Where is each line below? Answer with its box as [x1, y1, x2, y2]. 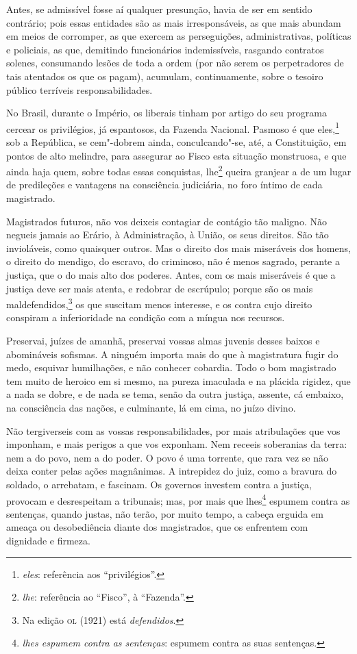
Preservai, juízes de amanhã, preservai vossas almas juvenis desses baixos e [6, 334, 320, 348]
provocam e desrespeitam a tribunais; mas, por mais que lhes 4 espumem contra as [6, 491, 350, 507]
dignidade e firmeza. [6, 533, 90, 547]
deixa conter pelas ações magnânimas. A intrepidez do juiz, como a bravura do [6, 464, 337, 478]
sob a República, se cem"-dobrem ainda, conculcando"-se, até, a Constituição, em [6, 135, 347, 149]
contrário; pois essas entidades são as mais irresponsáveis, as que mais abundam [6, 15, 341, 29]
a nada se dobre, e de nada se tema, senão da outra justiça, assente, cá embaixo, [6, 387, 344, 401]
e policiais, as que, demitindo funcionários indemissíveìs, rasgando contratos [6, 42, 324, 56]
